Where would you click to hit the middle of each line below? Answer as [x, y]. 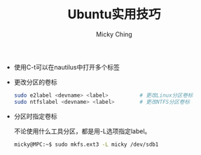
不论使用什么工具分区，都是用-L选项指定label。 [82, 131]
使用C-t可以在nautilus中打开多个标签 [67, 67]
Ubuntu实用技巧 [114, 14]
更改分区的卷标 [35, 82]
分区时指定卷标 [35, 116]
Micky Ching [114, 34]
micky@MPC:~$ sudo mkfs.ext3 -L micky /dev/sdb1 [86, 144]
